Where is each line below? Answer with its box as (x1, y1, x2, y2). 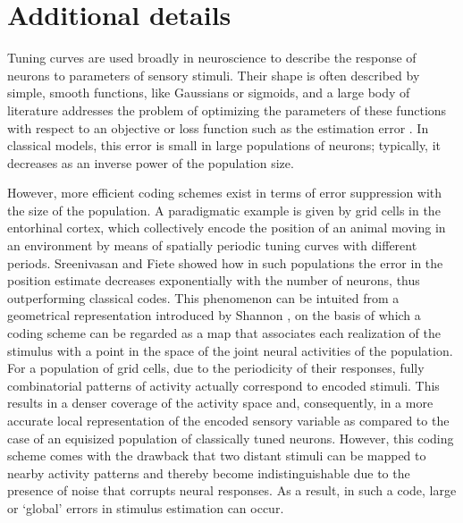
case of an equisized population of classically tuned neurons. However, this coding (7, 428, 454, 447)
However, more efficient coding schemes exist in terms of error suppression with (7, 183, 442, 202)
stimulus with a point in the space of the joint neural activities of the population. (7, 341, 453, 359)
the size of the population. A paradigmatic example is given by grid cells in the (7, 200, 441, 219)
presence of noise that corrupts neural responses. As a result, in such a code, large (7, 481, 457, 500)
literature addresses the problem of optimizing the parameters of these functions (7, 100, 447, 119)
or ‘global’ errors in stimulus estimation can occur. (7, 498, 284, 517)
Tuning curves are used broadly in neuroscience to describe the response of (7, 48, 417, 67)
